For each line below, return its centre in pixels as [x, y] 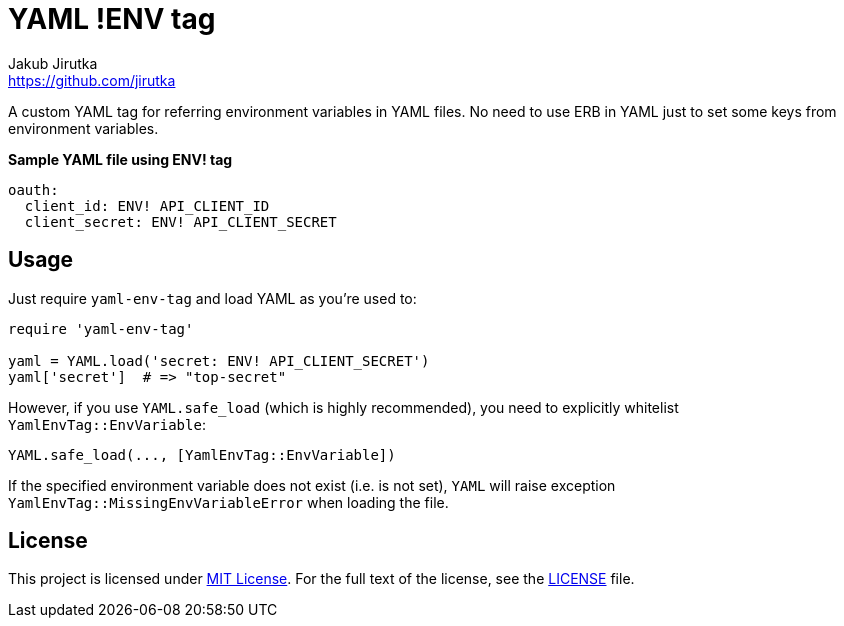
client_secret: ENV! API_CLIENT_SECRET [180, 221]
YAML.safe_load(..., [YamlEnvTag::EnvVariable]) [202, 454]
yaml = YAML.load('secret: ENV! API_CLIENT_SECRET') [219, 360]
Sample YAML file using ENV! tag [120, 159]
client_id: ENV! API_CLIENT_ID [147, 205]
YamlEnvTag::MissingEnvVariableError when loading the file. [228, 502]
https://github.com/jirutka [92, 80]
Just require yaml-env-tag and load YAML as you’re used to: [212, 298]
